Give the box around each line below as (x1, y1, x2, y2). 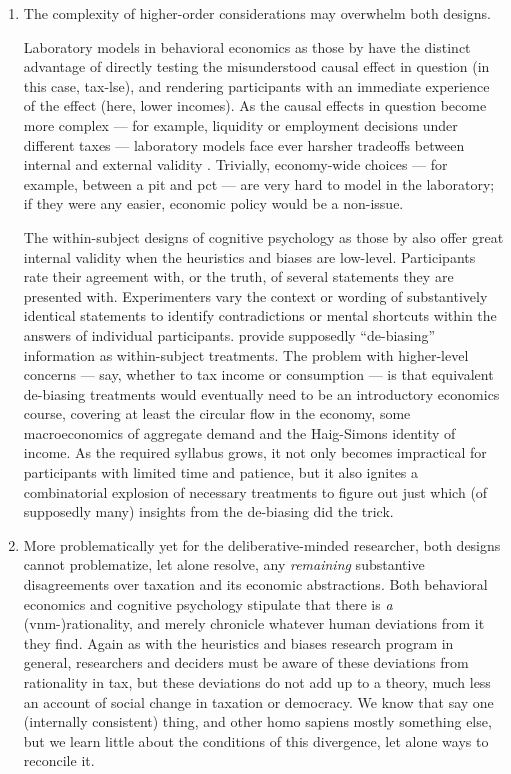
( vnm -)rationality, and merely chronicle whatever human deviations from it (23, 613, 485, 634)
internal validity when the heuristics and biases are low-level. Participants (23, 246, 476, 267)
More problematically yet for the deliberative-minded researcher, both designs (23, 534, 501, 555)
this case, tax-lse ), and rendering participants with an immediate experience (23, 75, 490, 96)
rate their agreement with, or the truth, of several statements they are (23, 266, 454, 287)
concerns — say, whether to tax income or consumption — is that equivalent (23, 364, 494, 385)
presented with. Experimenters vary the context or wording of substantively (23, 285, 488, 306)
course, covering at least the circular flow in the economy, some (23, 403, 411, 424)
